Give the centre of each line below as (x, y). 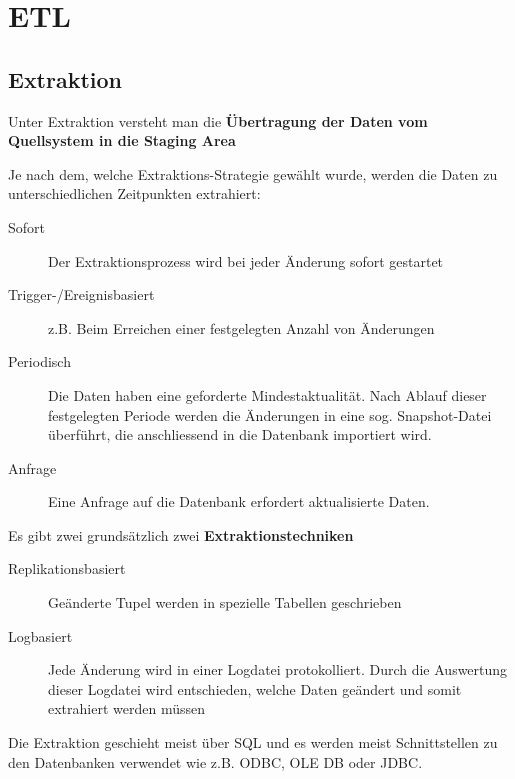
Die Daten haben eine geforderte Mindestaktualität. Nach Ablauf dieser (267, 394)
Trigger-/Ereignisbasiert (81, 294)
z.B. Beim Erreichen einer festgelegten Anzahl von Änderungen (241, 327)
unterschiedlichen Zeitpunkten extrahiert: (134, 193)
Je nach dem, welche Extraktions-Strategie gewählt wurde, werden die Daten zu (253, 173)
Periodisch (39, 361)
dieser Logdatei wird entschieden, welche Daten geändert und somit (255, 688)
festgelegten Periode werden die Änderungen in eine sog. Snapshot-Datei (270, 414)
